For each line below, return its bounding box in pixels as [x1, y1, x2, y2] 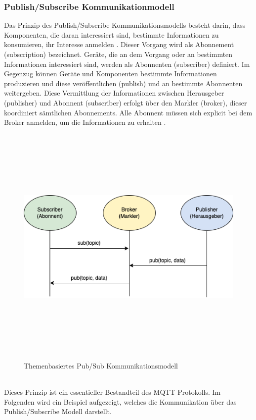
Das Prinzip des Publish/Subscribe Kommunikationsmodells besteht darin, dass [4, 20, 246, 30]
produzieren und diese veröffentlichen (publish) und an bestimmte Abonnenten [4, 78, 243, 88]
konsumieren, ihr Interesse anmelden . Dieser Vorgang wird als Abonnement [4, 39, 234, 50]
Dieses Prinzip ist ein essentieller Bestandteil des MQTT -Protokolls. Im [4, 387, 221, 397]
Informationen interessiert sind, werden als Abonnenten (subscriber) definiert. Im [4, 58, 250, 69]
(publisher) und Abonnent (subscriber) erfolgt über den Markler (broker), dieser [4, 97, 247, 107]
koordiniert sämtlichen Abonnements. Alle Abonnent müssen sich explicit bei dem [4, 107, 253, 117]
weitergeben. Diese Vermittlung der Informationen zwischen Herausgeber [4, 88, 224, 98]
